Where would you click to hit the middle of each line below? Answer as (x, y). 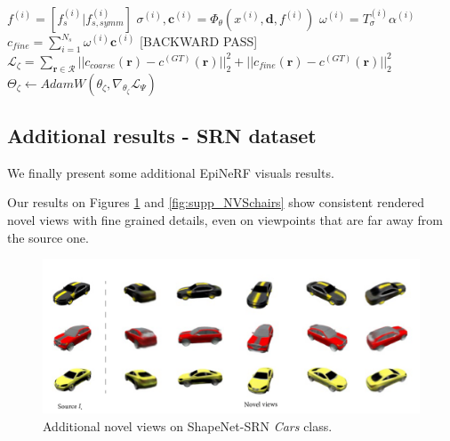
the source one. (48, 237)
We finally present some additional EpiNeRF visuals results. (171, 172)
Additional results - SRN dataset (162, 135)
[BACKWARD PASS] (199, 41)
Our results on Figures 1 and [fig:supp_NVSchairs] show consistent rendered (216, 202)
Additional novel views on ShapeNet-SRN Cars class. (188, 425)
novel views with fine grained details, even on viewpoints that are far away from (225, 219)
